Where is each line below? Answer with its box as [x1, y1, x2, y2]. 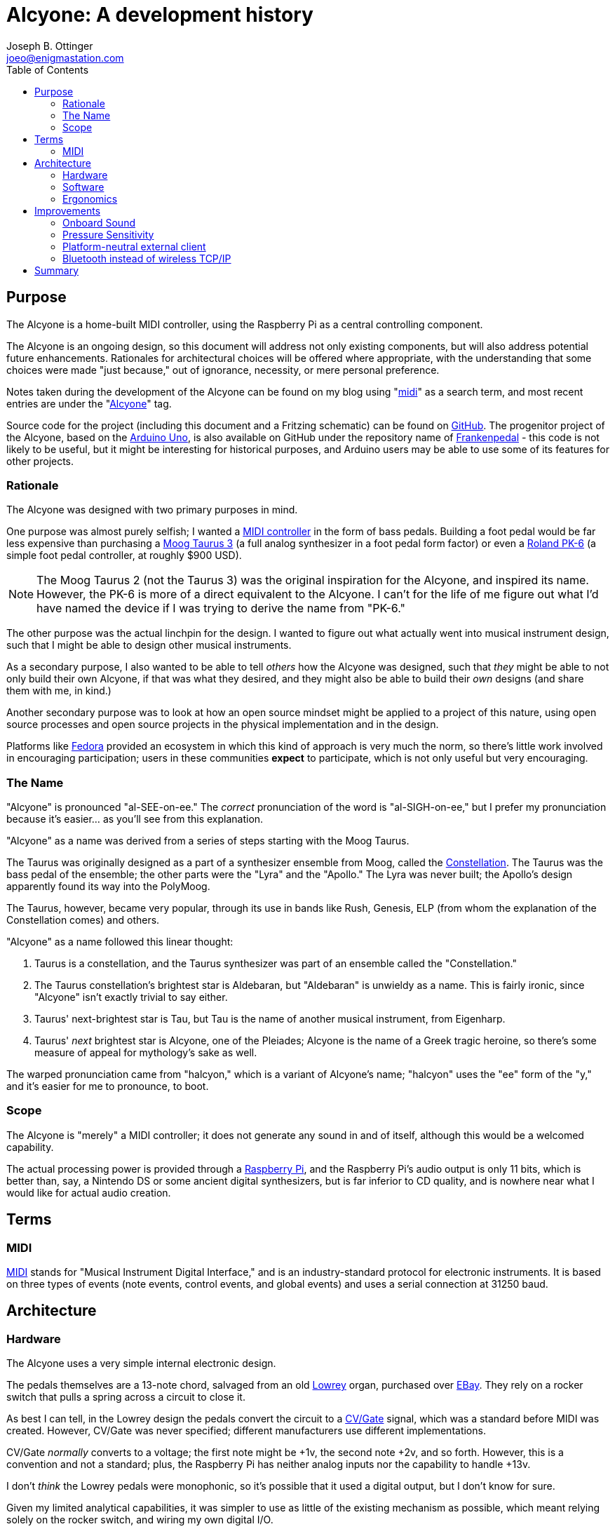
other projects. [6, 454, 74, 467]
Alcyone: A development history [6, 3, 313, 27]
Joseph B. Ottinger [6, 39, 93, 52]
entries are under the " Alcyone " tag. [6, 397, 172, 410]
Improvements [34, 204, 101, 217]
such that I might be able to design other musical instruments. [6, 639, 292, 652]
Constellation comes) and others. [6, 914, 160, 927]
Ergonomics [62, 192, 118, 205]
